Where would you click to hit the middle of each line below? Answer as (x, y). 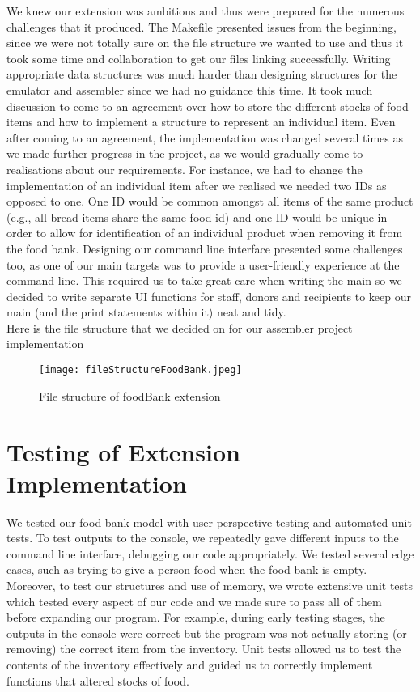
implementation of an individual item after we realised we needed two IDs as (197, 185)
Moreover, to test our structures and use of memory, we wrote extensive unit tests (210, 585)
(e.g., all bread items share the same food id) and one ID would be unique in (197, 217)
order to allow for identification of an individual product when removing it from (205, 233)
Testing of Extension (123, 451)
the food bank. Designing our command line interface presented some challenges (205, 248)
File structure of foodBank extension (130, 395)
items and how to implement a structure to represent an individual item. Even (201, 122)
